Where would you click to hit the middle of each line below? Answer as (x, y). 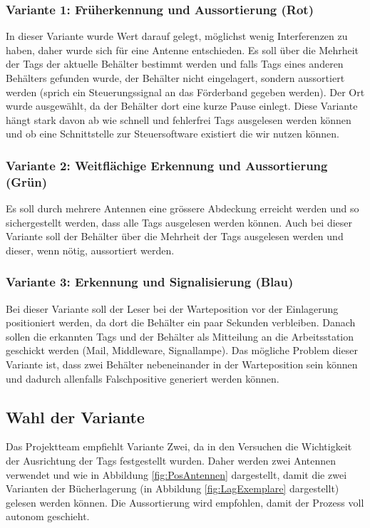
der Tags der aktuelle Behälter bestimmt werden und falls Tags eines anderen (175, 64)
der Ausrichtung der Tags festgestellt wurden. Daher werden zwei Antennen (171, 461)
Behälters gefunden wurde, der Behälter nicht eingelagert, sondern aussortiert (175, 78)
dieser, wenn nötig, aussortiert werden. (90, 250)
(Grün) (27, 181)
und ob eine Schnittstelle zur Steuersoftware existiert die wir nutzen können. (173, 134)
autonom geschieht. (48, 516)
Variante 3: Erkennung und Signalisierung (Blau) (150, 282)
